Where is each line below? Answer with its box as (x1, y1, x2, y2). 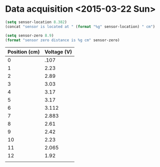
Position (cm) (7, 48, 40, 55)
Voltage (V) (44, 48, 72, 55)
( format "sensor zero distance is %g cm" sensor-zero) (5, 38, 120, 43)
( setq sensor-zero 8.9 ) (5, 33, 54, 38)
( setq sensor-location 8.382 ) (5, 20, 67, 24)
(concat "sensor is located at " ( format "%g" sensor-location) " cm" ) (5, 24, 155, 29)
